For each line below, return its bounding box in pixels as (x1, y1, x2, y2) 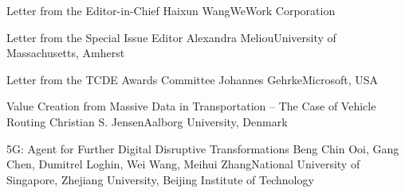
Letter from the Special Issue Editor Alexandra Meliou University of (6, 29, 336, 45)
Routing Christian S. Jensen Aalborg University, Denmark (6, 113, 288, 129)
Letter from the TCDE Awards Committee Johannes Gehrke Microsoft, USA (6, 71, 379, 87)
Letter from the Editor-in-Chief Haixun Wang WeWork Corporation (6, 2, 336, 18)
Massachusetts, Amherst (6, 44, 125, 61)
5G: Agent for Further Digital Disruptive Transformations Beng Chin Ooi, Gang (6, 140, 399, 156)
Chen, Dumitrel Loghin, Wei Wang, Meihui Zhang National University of (6, 156, 360, 172)
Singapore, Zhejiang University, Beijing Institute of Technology (6, 171, 314, 187)
